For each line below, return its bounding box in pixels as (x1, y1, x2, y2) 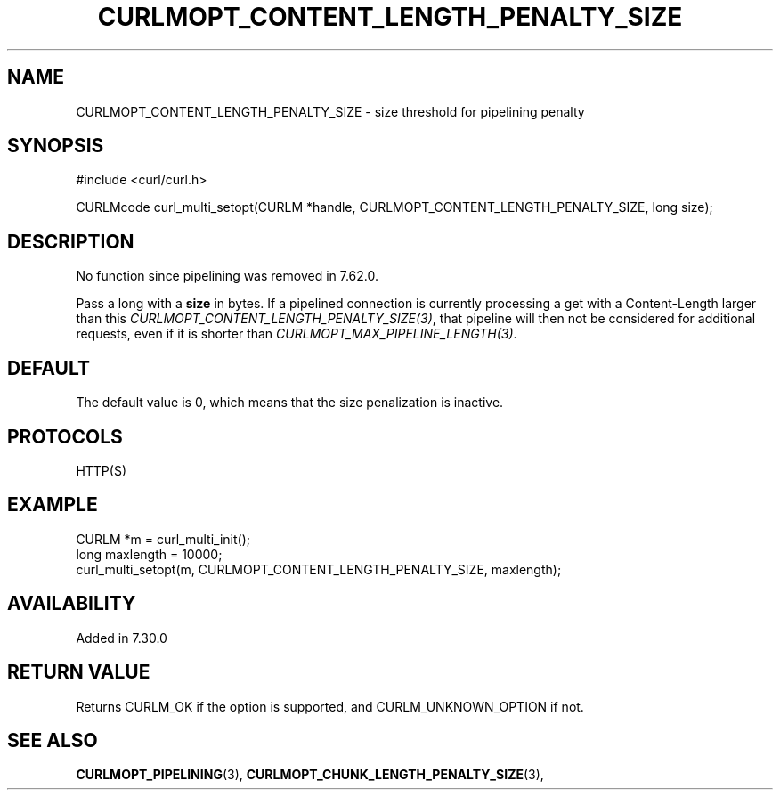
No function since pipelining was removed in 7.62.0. (76, 268, 379, 284)
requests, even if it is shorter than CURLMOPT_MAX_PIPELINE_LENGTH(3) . (76, 326, 517, 342)
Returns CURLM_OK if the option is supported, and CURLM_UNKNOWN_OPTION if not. (76, 698, 584, 714)
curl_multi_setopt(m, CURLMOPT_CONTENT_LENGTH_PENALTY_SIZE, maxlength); (76, 561, 562, 577)
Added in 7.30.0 (76, 630, 167, 646)
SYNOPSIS (7, 134, 104, 158)
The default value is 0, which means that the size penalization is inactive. (76, 394, 504, 411)
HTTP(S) (76, 462, 127, 478)
